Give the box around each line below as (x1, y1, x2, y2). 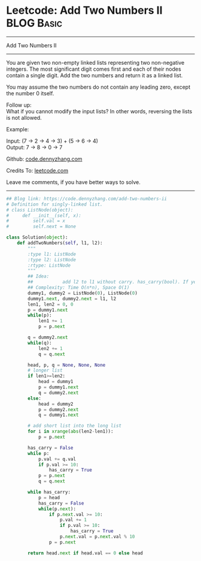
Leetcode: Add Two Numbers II (6, 4, 163, 17)
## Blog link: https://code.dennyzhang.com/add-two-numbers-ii (6, 195, 167, 201)
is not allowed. (6, 114, 42, 121)
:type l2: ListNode (28, 257, 77, 263)
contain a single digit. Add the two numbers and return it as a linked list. (6, 71, 183, 79)
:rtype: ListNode (28, 262, 71, 269)
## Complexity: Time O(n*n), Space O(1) (28, 285, 130, 291)
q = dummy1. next (38, 412, 79, 418)
